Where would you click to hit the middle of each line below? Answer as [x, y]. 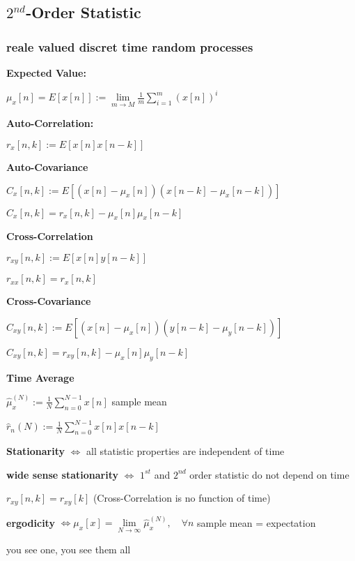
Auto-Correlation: [50, 123]
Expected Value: [46, 73]
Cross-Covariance [49, 301]
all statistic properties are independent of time [186, 451]
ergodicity [31, 522]
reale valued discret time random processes [130, 46]
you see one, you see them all [69, 549]
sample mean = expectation [257, 522]
